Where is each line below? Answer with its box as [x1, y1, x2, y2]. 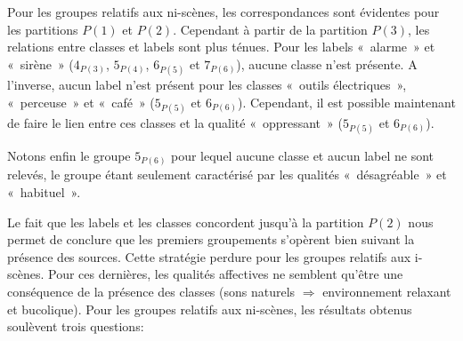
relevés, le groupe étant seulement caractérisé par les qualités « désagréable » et [7, 165, 447, 184]
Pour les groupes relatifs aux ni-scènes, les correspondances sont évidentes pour [7, 3, 440, 20]
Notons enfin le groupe [7, 146, 131, 164]
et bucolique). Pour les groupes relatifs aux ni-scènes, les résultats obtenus [7, 299, 412, 318]
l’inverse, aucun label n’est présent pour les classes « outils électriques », [7, 75, 407, 93]
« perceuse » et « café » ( [7, 92, 155, 111]
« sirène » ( [7, 54, 74, 73]
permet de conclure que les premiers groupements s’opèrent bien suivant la [7, 230, 415, 249]
